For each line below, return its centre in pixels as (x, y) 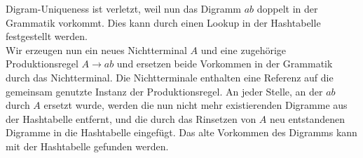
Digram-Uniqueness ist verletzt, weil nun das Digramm (124, 8)
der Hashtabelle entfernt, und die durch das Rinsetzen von (131, 118)
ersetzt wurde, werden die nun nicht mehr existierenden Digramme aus (196, 105)
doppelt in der (287, 8)
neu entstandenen (308, 118)
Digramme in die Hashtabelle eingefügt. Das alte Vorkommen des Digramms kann (181, 132)
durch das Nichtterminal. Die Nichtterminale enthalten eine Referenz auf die (170, 77)
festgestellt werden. (47, 36)
